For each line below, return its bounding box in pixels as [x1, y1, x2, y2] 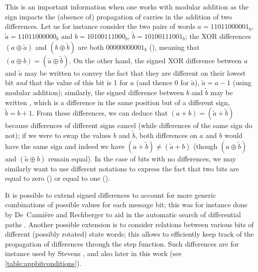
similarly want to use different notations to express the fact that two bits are [5, 163, 239, 173]
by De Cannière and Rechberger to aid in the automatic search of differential [5, 209, 241, 219]
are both [78, 41, 104, 52]
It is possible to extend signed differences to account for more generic [5, 189, 216, 200]
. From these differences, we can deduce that [32, 108, 168, 118]
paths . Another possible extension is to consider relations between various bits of [5, 219, 254, 229]
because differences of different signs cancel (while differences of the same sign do [5, 120, 253, 131]
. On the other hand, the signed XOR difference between [69, 55, 242, 65]
